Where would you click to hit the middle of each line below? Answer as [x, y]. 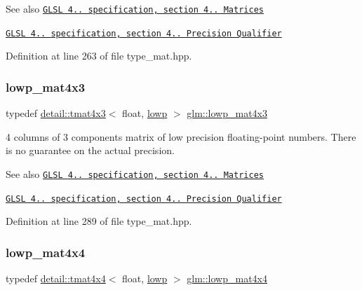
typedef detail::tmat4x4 [56, 278]
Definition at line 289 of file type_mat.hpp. [99, 221]
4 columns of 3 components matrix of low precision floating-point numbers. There [181, 136]
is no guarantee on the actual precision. [90, 150]
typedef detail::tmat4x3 [56, 113]
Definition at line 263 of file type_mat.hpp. [99, 56]
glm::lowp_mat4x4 [227, 278]
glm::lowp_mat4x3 [227, 113]
